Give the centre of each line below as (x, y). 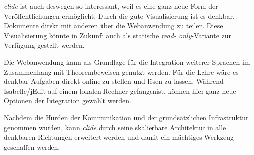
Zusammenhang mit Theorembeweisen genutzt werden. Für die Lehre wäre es (121, 71)
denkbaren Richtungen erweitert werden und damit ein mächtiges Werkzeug (119, 137)
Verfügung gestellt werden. (44, 45)
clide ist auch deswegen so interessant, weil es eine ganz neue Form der (111, 6)
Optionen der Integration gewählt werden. (68, 101)
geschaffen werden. (32, 146)
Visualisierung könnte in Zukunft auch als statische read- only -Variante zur (118, 35)
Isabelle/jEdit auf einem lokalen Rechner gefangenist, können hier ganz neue (120, 91)
